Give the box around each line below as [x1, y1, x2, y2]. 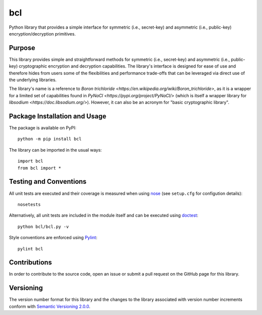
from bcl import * [17, 165, 62, 171]
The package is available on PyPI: [9, 125, 77, 131]
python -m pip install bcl [17, 136, 82, 142]
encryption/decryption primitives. [9, 31, 76, 36]
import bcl [17, 158, 44, 164]
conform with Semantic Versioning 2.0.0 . [9, 303, 91, 309]
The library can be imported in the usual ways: [9, 147, 102, 153]
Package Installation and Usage [9, 112, 107, 120]
